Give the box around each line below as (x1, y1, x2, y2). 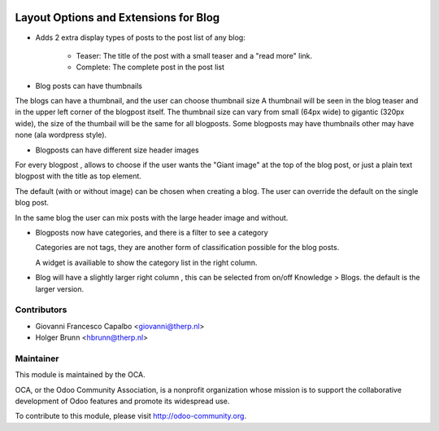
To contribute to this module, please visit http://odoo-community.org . (15, 411, 247, 421)
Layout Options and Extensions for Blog (15, 11, 220, 24)
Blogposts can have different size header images (35, 145, 199, 155)
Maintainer (15, 353, 59, 364)
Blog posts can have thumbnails (35, 81, 142, 90)
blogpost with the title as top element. (15, 171, 142, 181)
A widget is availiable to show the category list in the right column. (35, 257, 258, 267)
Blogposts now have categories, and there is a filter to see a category (35, 227, 268, 237)
